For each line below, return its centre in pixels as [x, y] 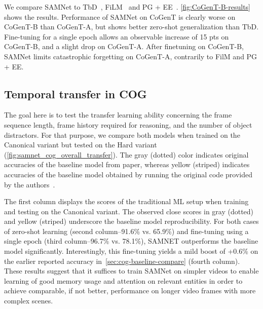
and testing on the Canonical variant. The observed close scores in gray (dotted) [129, 211]
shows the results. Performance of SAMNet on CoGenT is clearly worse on [120, 16]
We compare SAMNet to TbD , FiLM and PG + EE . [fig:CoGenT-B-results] [127, 7]
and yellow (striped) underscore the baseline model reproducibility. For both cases [131, 221]
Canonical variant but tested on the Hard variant [81, 145]
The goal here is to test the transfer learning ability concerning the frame [118, 115]
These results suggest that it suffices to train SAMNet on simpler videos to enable [131, 271]
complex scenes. [29, 301]
